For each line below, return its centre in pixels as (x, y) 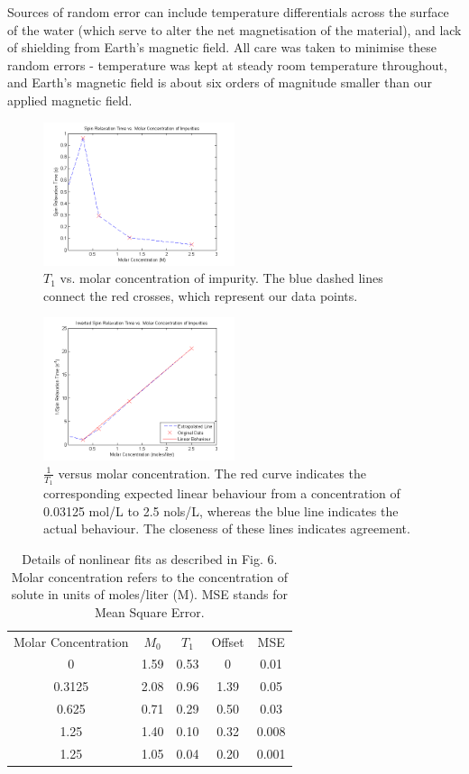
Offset (228, 641)
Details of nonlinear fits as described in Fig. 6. (150, 558)
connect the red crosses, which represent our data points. (201, 295)
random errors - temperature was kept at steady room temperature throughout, (227, 64)
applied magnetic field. (70, 100)
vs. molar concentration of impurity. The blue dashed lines (221, 278)
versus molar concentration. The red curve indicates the (212, 473)
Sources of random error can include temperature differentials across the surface (228, 12)
